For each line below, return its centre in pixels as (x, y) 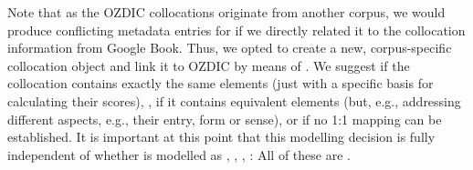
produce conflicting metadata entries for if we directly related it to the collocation (236, 30)
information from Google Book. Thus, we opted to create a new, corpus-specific (230, 48)
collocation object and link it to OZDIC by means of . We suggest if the (209, 65)
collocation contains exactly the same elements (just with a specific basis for (221, 83)
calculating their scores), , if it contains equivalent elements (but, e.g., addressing (234, 100)
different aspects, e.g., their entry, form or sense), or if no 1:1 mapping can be (225, 119)
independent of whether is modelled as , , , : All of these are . (179, 154)
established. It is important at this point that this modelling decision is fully (221, 137)
